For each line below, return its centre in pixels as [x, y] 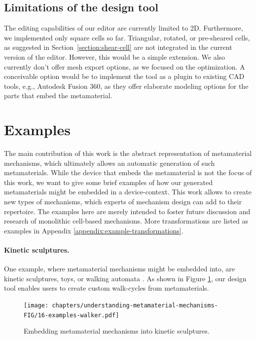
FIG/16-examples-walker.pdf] [72, 315]
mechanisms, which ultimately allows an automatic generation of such [110, 163]
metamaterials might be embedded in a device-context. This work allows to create [128, 192]
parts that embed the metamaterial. [58, 95]
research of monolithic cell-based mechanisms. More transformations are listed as [126, 221]
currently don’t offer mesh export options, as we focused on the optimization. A [125, 66]
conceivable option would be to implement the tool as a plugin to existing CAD [124, 76]
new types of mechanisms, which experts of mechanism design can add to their [123, 202]
